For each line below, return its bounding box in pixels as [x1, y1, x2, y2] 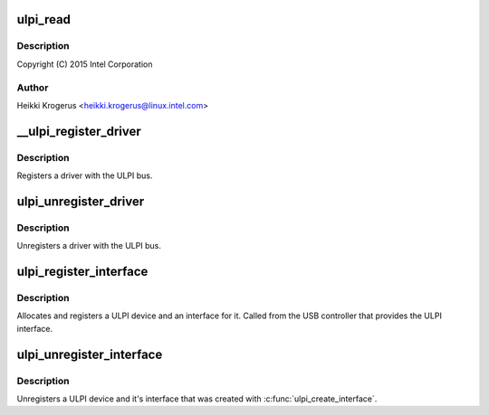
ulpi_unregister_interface [16, 346, 163, 362]
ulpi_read [16, 12, 72, 27]
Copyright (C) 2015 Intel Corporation [16, 59, 153, 70]
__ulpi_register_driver [16, 123, 142, 139]
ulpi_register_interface [16, 264, 149, 279]
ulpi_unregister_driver [16, 193, 145, 209]
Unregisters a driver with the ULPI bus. [16, 241, 162, 251]
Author [16, 81, 49, 94]
